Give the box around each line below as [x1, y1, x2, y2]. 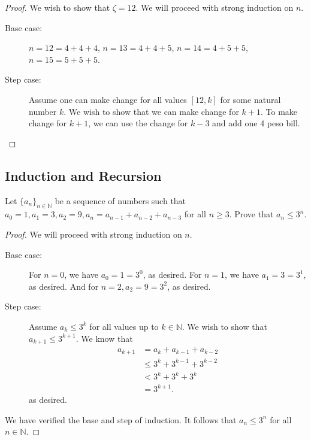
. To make [260, 105, 298, 117]
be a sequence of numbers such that [55, 194, 186, 207]
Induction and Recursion [5, 166, 162, 184]
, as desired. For [143, 268, 202, 281]
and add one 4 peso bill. [212, 117, 300, 129]
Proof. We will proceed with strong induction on [5, 227, 182, 240]
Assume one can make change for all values [29, 93, 187, 105]
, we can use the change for [88, 117, 188, 129]
